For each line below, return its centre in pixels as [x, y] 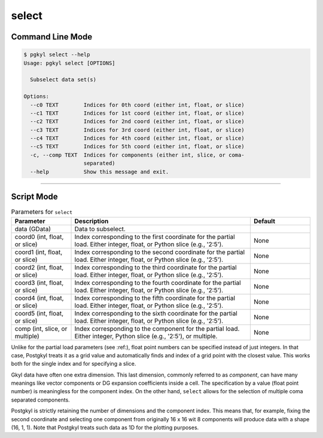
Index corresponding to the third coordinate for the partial [156, 267]
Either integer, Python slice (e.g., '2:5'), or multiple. [146, 336]
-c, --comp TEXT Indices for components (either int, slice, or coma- [137, 155]
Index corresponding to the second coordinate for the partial [160, 252]
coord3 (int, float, [39, 283]
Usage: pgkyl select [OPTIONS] [70, 63]
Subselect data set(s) [63, 80]
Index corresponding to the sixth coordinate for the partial [156, 313]
